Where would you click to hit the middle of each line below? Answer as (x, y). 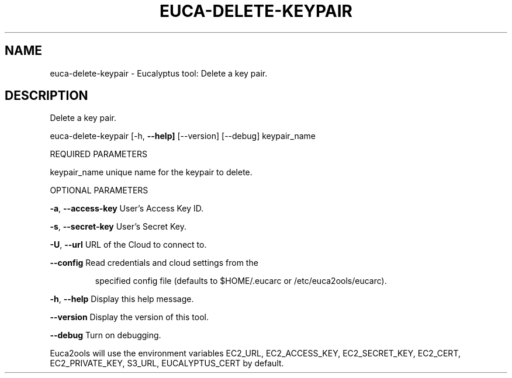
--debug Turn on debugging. (105, 335)
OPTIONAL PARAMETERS (99, 190)
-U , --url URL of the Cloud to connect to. (128, 245)
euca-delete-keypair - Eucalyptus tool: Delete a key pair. (159, 73)
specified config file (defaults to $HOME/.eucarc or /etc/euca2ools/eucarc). (241, 281)
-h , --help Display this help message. (122, 299)
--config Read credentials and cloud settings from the (154, 263)
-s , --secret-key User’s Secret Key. (118, 227)
